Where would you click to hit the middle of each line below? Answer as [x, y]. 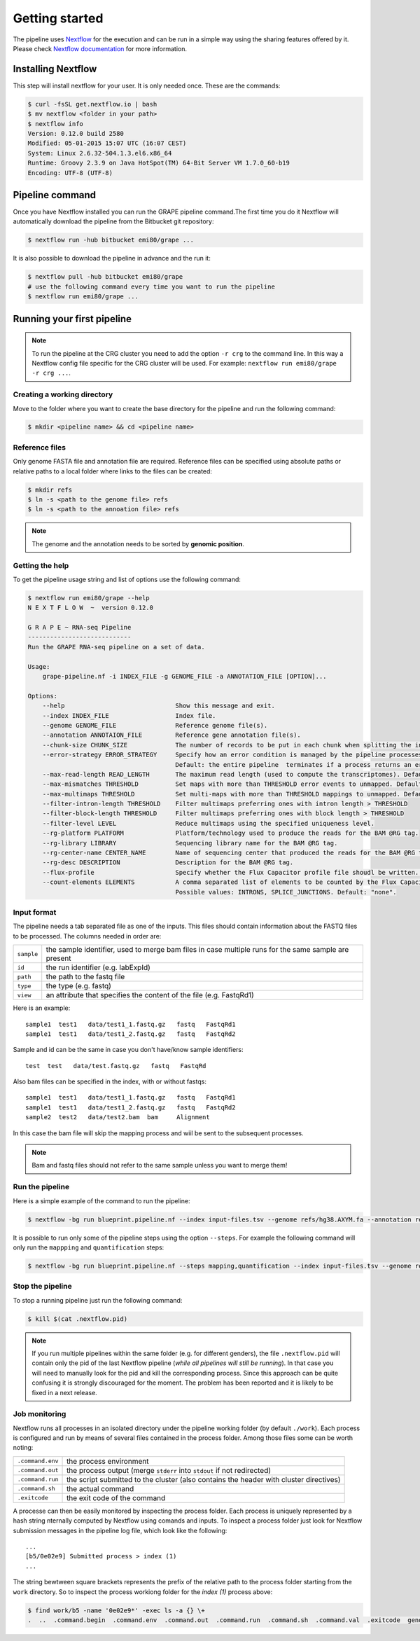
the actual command [100, 1488]
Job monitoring [40, 1414]
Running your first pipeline [72, 319]
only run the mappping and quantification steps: [89, 1247]
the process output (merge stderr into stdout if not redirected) [169, 1470]
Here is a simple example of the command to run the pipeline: [101, 1200]
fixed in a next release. [64, 1392]
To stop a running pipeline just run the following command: [98, 1300]
